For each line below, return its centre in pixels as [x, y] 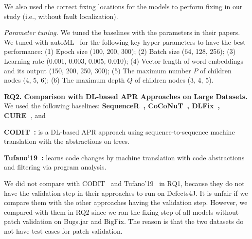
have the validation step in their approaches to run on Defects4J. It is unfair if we [126, 193]
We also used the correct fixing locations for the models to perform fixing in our [123, 6]
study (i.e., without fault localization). [61, 16]
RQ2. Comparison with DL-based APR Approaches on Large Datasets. [126, 96]
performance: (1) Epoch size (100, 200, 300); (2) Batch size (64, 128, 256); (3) [120, 51]
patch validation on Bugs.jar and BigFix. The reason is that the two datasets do [124, 221]
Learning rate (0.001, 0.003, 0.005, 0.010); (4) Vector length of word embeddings [124, 60]
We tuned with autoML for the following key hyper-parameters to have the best [125, 42]
